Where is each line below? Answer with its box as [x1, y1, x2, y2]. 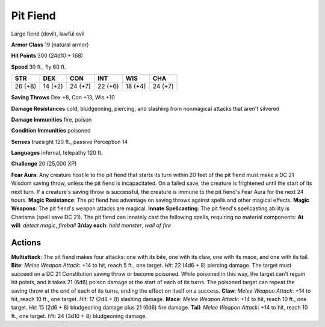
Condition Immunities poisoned [11, 127, 91, 134]
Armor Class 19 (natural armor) [11, 41, 89, 48]
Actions [11, 238, 42, 248]
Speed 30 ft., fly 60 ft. [11, 63, 66, 70]
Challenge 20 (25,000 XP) [11, 160, 77, 167]
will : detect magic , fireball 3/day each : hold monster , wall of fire [11, 222, 172, 229]
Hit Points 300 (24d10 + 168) [11, 52, 84, 60]
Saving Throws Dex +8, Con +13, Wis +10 [11, 94, 116, 101]
